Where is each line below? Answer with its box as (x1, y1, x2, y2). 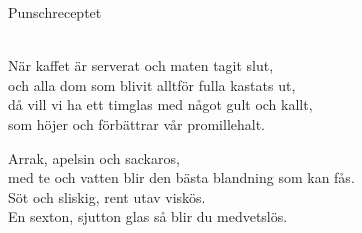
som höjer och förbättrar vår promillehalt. (8, 113, 266, 134)
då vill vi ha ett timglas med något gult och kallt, (8, 94, 313, 115)
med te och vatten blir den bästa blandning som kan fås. (8, 167, 355, 188)
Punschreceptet (8, 2, 102, 22)
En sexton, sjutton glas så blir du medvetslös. (8, 206, 288, 227)
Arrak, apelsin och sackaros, (8, 147, 180, 168)
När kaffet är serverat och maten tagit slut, (8, 55, 274, 76)
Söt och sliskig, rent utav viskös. (8, 186, 206, 207)
